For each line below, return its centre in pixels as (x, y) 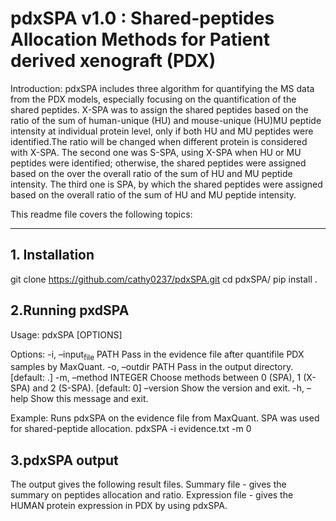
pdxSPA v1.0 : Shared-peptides (142, 18)
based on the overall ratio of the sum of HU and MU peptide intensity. (153, 194)
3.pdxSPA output (64, 460)
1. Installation (52, 255)
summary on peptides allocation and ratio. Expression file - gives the (152, 495)
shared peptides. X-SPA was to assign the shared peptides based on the (159, 109)
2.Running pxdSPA (70, 310)
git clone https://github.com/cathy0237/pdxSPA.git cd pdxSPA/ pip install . (164, 279)
